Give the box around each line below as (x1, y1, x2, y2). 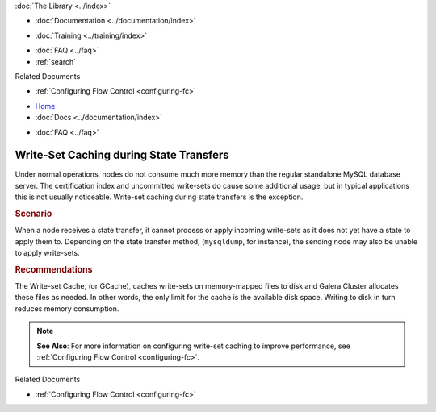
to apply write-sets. (15, 248, 80, 258)
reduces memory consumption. (15, 303, 119, 314)
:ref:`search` (35, 56, 77, 66)
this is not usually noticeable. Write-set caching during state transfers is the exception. (15, 192, 304, 202)
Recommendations (15, 264, 93, 275)
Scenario (15, 208, 52, 219)
